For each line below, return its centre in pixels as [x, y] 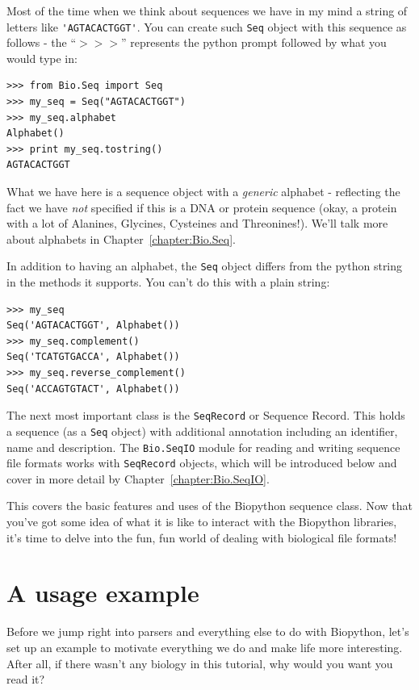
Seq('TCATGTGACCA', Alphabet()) [93, 357]
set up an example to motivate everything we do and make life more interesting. [205, 647]
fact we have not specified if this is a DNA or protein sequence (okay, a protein [202, 207]
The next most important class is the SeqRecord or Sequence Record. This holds [206, 415]
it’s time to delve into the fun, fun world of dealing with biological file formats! [202, 537]
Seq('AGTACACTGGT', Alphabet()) [93, 326]
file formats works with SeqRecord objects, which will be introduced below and [202, 463]
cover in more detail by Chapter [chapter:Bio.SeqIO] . [138, 478]
